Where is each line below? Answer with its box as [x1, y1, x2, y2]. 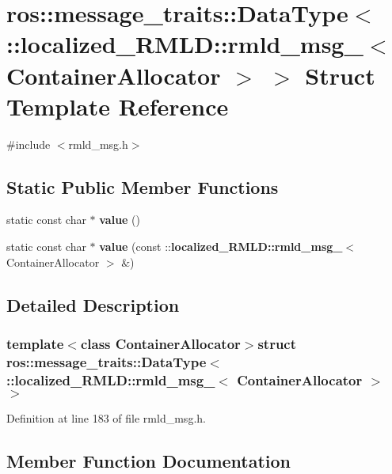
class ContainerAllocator [80, 333, 241, 353]
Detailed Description [6, 292, 180, 317]
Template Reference [6, 89, 229, 122]
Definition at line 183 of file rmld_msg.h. [6, 410, 206, 427]
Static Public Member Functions [6, 174, 279, 199]
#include [6, 135, 51, 152]
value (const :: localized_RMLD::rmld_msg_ [99, 238, 343, 255]
